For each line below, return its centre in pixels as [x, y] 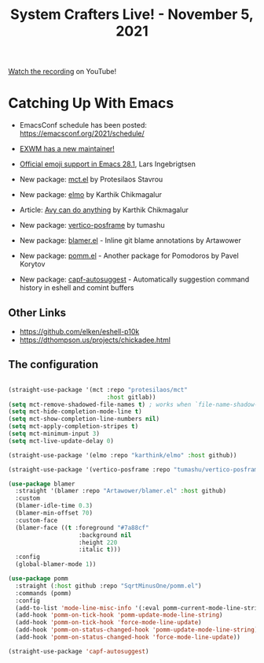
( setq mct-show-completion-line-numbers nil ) [84, 419]
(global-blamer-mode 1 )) [56, 564]
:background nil [105, 535]
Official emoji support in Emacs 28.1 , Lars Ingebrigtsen [108, 164]
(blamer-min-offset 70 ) [54, 513]
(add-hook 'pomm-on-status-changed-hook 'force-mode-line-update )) [128, 637]
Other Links [37, 313]
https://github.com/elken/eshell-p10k [79, 331]
